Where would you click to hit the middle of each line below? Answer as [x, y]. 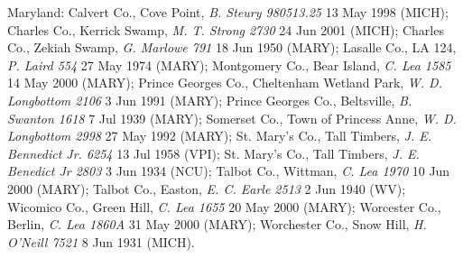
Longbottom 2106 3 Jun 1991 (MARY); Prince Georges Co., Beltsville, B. [210, 100]
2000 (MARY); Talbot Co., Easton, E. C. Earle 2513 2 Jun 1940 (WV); [207, 188]
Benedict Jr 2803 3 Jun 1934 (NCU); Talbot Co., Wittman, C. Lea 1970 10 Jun [229, 171]
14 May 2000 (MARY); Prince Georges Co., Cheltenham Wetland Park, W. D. [225, 83]
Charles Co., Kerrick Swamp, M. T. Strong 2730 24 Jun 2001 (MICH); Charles [226, 29]
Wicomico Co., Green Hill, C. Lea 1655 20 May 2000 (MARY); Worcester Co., [224, 206]
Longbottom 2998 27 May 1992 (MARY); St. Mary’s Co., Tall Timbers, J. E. [220, 136]
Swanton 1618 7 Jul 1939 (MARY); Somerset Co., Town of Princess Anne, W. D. [232, 118]
